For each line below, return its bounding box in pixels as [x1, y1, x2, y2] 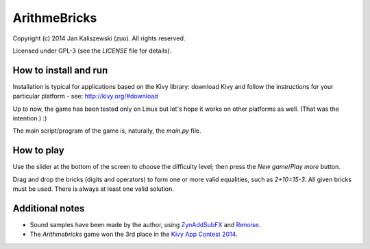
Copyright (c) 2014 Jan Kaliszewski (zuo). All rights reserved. [12, 34, 186, 42]
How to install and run [12, 64, 108, 76]
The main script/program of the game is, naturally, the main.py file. [12, 127, 201, 135]
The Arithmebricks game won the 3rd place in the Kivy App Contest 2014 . [29, 230, 238, 239]
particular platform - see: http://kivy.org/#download [12, 92, 158, 101]
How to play [12, 144, 64, 157]
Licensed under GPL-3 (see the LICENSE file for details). [12, 47, 172, 55]
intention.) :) [12, 114, 47, 122]
